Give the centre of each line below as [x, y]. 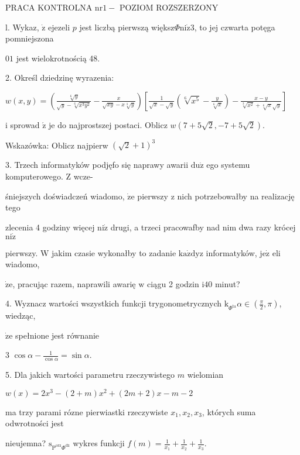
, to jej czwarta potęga [235, 27]
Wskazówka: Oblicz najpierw [57, 145]
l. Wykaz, [22, 27]
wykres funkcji [99, 443]
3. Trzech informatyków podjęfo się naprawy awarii [97, 165]
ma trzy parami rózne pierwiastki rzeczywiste [87, 411]
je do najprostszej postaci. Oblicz [108, 124]
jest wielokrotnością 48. [58, 58]
